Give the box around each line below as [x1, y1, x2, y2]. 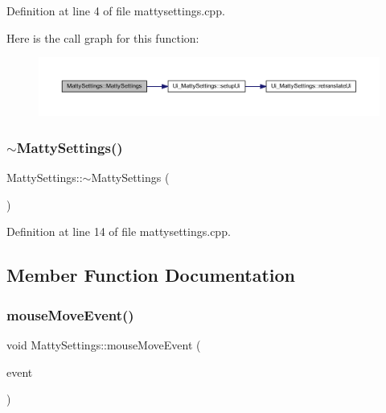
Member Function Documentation [6, 262, 296, 287]
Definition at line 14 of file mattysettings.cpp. [6, 223, 231, 240]
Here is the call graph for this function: [6, 29, 199, 46]
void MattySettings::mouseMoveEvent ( [6, 337, 201, 353]
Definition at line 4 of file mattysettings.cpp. [6, 2, 225, 19]
